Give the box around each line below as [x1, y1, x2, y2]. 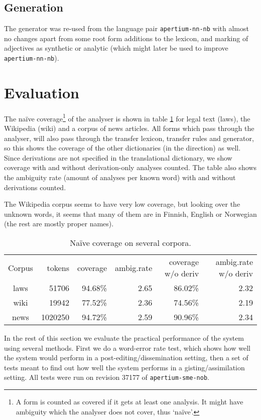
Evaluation [4, 82, 79, 102]
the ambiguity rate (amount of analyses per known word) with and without [4, 172, 236, 183]
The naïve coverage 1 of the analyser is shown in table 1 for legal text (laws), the [4, 111, 250, 123]
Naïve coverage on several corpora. [70, 237, 191, 249]
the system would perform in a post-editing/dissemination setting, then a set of [4, 352, 248, 363]
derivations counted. [4, 182, 66, 192]
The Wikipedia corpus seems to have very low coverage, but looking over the [4, 199, 240, 209]
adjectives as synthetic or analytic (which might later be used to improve [4, 43, 228, 53]
